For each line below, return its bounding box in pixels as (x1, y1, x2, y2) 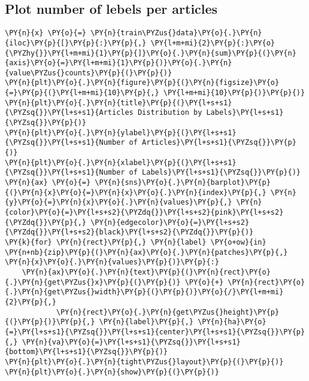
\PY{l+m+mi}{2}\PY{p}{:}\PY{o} (150, 38, 275, 47)
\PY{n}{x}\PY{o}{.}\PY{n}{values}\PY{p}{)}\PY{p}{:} (5, 258, 219, 267)
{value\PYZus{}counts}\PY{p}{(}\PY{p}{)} (5, 68, 172, 77)
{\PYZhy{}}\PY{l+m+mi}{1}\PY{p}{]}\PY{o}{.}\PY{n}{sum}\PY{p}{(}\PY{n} (5, 48, 296, 57)
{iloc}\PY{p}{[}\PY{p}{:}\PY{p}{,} (5, 38, 147, 47)
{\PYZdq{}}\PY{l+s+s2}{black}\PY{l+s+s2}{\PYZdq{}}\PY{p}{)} (5, 228, 254, 237)
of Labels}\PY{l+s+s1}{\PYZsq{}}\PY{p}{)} (129, 168, 301, 177)
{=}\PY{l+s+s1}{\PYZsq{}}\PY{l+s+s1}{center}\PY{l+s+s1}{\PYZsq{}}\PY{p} (5, 327, 305, 336)
